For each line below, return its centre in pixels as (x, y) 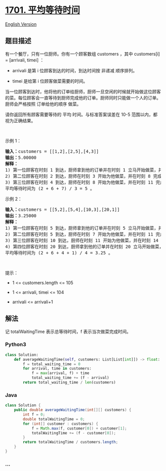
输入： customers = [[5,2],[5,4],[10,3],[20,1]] (62, 209)
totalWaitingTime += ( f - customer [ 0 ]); (74, 433)
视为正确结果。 (20, 120)
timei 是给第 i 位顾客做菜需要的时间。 (50, 81)
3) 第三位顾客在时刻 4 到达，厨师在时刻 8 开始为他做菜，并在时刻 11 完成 (85, 182)
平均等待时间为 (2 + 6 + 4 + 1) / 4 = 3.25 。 (59, 253)
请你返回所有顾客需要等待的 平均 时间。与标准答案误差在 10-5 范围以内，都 (82, 114)
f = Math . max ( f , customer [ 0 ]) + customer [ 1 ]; (79, 428)
